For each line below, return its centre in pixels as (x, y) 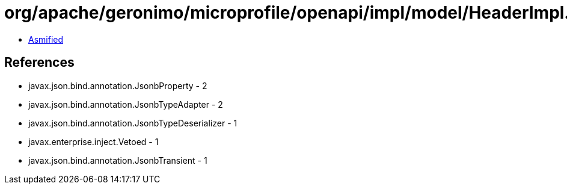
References (39, 63)
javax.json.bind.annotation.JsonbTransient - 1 (118, 160)
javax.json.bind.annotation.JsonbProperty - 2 (118, 85)
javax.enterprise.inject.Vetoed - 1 (93, 141)
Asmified (46, 39)
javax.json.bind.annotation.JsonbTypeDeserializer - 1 (133, 123)
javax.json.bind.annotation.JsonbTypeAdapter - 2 (126, 104)
